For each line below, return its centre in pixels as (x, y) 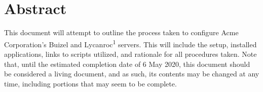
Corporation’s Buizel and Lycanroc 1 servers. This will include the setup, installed (130, 43)
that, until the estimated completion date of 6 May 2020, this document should (127, 64)
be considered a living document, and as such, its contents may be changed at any (132, 74)
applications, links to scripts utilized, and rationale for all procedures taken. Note (130, 54)
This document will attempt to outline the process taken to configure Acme (121, 32)
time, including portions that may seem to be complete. (90, 83)
